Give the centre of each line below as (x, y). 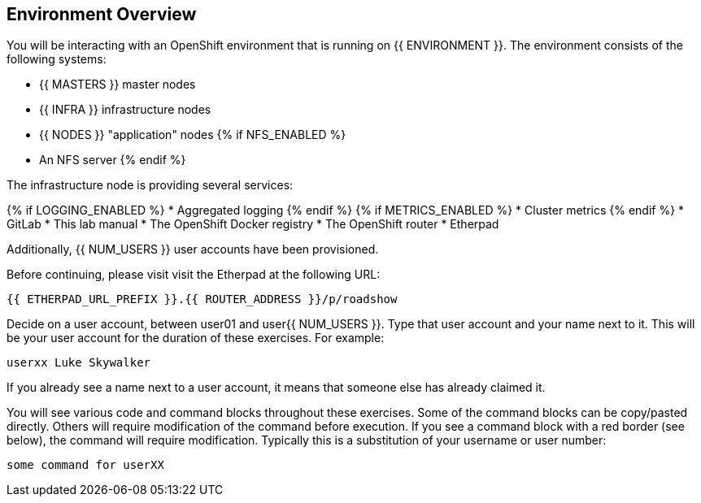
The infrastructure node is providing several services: (150, 185)
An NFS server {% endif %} (113, 160)
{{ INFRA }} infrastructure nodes (125, 110)
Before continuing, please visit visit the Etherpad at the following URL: (194, 275)
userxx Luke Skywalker (79, 363)
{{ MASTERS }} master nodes (118, 85)
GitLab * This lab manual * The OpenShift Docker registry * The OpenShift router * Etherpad (253, 224)
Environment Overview (102, 14)
